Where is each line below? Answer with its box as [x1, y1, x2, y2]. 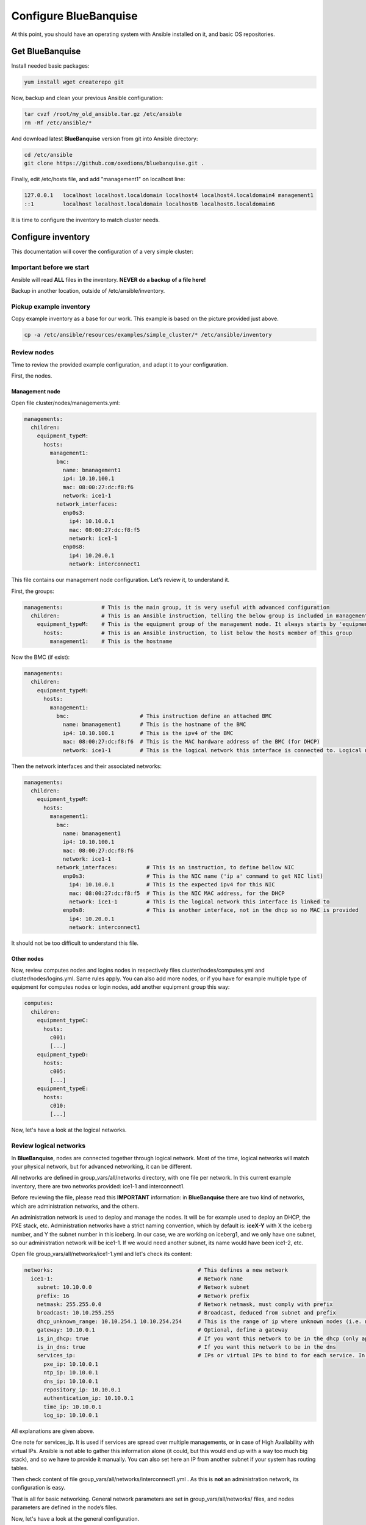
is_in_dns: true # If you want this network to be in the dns [37, 1343, 337, 1351]
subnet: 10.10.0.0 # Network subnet [37, 1284, 249, 1291]
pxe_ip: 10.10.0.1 [43, 1360, 99, 1368]
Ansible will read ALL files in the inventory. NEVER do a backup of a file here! [11, 276, 206, 283]
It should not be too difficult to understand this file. [11, 939, 139, 947]
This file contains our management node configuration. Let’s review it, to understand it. [11, 576, 230, 584]
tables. [11, 1464, 29, 1471]
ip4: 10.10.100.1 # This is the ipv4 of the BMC [62, 730, 234, 736]
